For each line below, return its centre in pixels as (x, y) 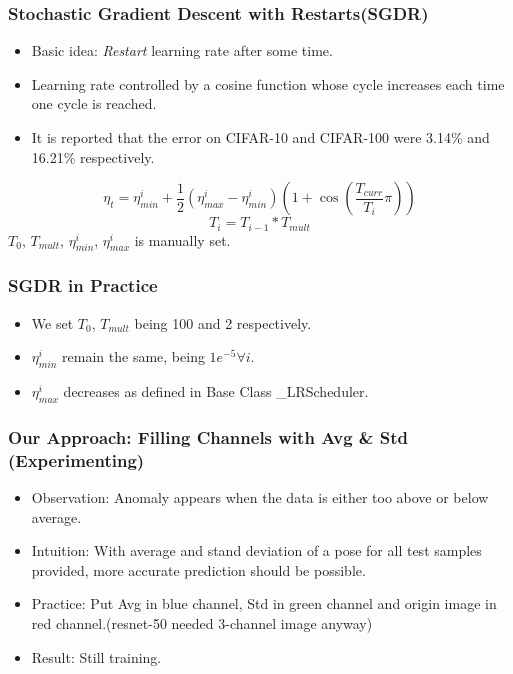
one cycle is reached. (94, 103)
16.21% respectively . (93, 156)
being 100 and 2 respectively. (223, 322)
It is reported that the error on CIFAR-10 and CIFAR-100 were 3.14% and (260, 137)
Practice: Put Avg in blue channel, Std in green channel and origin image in (264, 603)
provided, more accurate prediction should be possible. (198, 569)
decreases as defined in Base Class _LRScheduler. (216, 391)
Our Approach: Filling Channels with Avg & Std (208, 436)
